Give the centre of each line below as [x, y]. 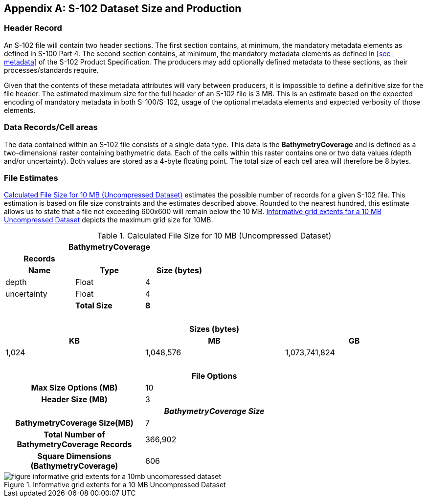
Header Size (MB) [74, 400]
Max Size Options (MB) [74, 388]
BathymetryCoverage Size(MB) [74, 423]
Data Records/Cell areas [51, 127]
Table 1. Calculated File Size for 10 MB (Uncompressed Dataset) [214, 236]
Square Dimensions [74, 456]
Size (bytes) [179, 271]
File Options [214, 376]
